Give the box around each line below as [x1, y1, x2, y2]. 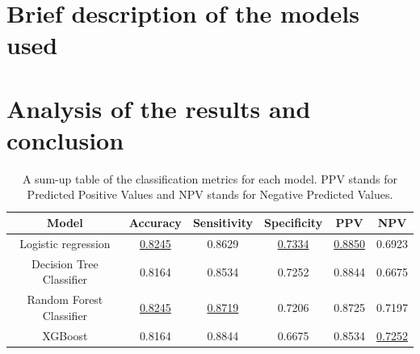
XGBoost [42, 327, 88, 343]
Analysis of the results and [6, 91, 311, 124]
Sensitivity [192, 214, 253, 231]
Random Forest [27, 291, 103, 308]
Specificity [263, 214, 323, 231]
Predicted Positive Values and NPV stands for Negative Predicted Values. [27, 186, 393, 203]
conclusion [6, 123, 124, 156]
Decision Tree [31, 255, 99, 272]
